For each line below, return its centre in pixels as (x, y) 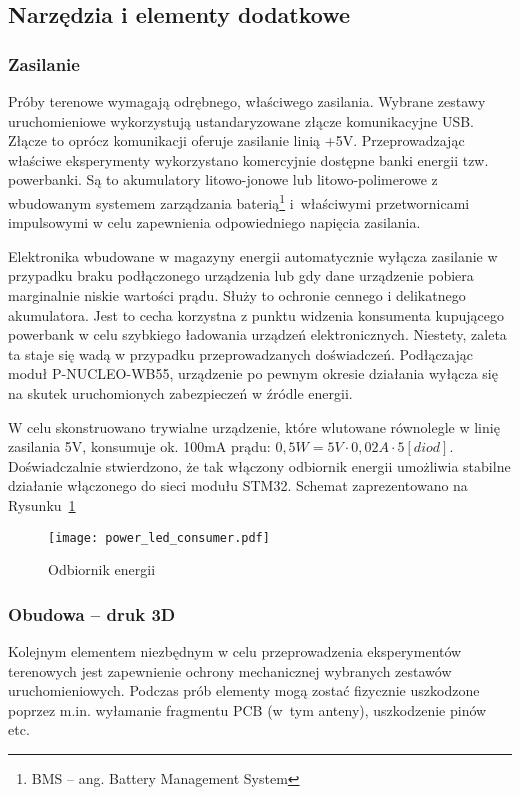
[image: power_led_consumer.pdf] (159, 537)
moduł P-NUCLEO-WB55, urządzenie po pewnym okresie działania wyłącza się (253, 373)
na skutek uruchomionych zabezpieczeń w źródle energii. (180, 392)
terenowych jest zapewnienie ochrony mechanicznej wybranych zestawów (230, 670)
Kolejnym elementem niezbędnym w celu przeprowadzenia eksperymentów (235, 651)
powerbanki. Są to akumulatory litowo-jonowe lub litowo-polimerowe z (223, 179)
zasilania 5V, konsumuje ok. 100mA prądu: (139, 446)
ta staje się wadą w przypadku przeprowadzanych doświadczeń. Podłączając (240, 353)
